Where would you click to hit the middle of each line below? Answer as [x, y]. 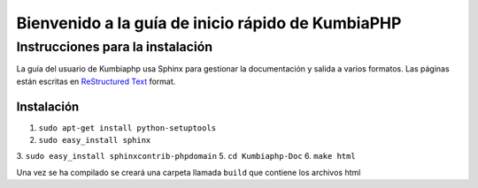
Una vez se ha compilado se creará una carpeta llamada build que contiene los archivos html [189, 172]
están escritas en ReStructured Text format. [96, 81]
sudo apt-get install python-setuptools [127, 128]
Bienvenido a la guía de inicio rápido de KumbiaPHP [209, 23]
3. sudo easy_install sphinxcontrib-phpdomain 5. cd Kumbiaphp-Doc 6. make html [186, 156]
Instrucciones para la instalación [114, 47]
